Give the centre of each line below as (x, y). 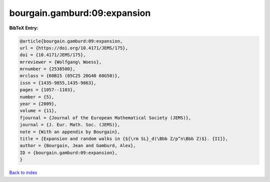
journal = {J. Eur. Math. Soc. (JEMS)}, (70, 125)
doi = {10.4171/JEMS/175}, (53, 55)
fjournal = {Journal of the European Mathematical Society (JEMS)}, (105, 118)
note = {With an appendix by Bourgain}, (70, 132)
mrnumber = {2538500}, (47, 69)
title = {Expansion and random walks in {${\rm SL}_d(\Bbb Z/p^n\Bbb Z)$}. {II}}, (124, 139)
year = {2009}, (38, 104)
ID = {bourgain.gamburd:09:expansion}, (68, 153)
